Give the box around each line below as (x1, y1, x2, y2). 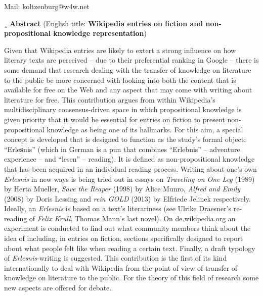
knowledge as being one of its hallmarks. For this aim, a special (47, 124, 243, 134)
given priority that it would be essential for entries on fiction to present (4, 114, 225, 124)
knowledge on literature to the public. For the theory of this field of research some (4, 272, 259, 283)
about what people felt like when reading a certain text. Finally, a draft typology (4, 242, 255, 253)
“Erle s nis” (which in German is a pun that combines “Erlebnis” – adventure (4, 143, 240, 154)
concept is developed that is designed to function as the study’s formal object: (4, 134, 246, 144)
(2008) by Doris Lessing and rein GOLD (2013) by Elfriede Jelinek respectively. (4, 193, 251, 204)
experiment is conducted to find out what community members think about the (4, 223, 251, 233)
